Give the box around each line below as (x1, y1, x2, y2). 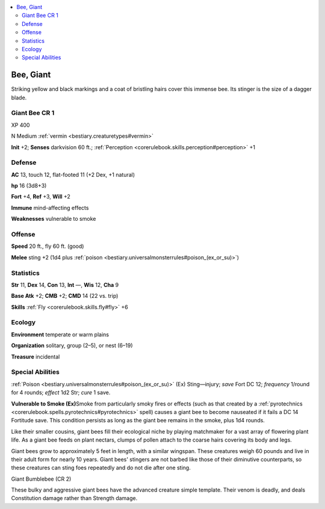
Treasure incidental (11, 353, 60, 360)
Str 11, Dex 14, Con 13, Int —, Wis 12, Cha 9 (11, 281, 119, 288)
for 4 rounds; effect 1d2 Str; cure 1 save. (11, 389, 111, 396)
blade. (11, 94, 27, 101)
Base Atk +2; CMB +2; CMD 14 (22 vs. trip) (11, 292, 119, 300)
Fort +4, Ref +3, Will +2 (11, 193, 70, 200)
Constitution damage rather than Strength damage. (11, 495, 138, 502)
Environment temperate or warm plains (11, 331, 110, 338)
